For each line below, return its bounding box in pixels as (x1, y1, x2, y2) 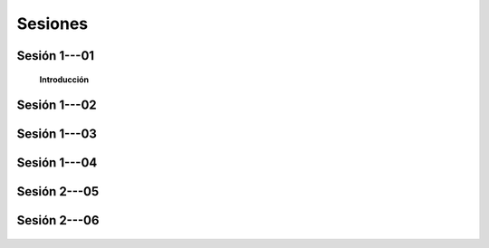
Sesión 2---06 (16, 213, 100, 228)
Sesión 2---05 (16, 184, 100, 199)
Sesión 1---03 (16, 127, 97, 142)
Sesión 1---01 (16, 48, 95, 63)
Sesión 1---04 (16, 155, 98, 171)
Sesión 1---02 (16, 98, 97, 113)
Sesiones (16, 14, 89, 33)
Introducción (39, 73, 90, 85)
